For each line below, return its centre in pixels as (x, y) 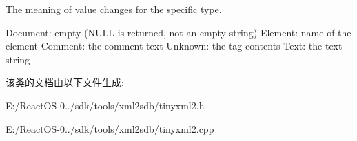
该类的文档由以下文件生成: (65, 82)
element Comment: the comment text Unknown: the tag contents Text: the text (174, 46)
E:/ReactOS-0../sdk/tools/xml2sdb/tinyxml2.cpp (110, 128)
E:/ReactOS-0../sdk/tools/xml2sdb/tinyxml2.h (105, 105)
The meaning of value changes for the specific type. (114, 9)
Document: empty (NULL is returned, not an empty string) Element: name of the (178, 32)
